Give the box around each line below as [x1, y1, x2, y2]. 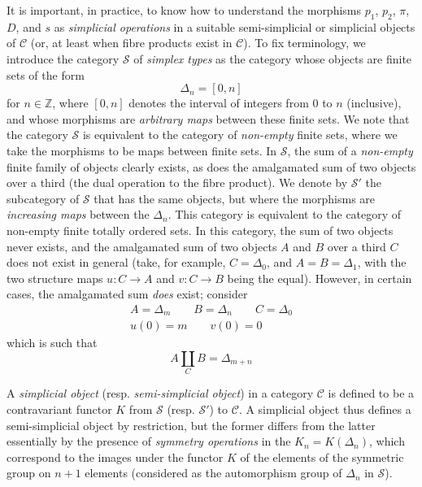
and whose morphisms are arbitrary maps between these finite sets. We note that [7, 110, 410, 127]
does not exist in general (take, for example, [7, 254, 226, 271]
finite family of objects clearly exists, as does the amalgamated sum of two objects [7, 158, 416, 175]
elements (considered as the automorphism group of [85, 464, 342, 481]
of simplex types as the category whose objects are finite [133, 50, 412, 67]
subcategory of [7, 189, 80, 207]
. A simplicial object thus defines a [238, 400, 411, 417]
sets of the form [7, 66, 85, 83]
